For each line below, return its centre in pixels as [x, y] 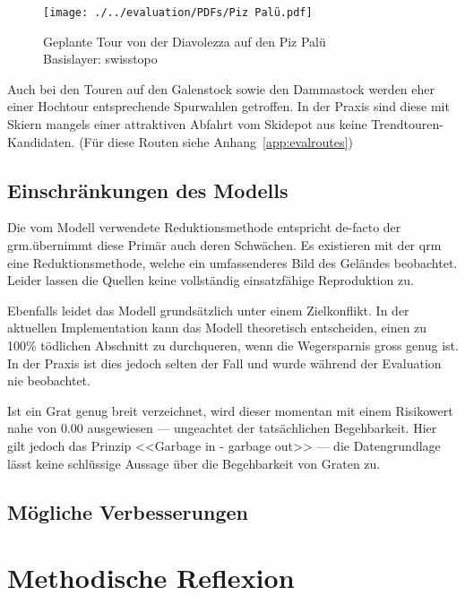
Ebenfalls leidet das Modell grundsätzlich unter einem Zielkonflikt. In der [208, 310]
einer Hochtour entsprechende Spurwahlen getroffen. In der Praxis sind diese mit [228, 106]
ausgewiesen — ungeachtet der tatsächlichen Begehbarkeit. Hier [262, 428]
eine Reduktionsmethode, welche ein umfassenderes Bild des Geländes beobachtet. [232, 262]
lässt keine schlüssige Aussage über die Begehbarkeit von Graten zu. [194, 463]
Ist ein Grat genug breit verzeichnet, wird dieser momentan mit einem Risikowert [230, 410]
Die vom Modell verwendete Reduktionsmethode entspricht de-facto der [204, 227]
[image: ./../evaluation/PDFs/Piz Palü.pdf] [178, 13]
